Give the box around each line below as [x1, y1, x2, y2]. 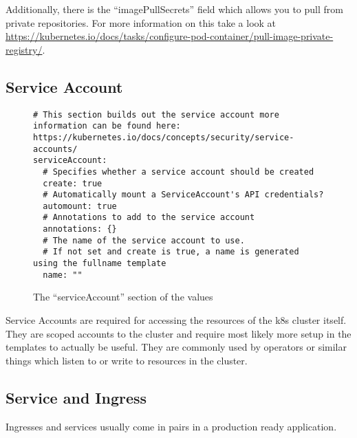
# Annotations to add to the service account [43, 212, 255, 223]
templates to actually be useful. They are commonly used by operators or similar [6, 340, 347, 354]
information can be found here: [33, 121, 181, 131]
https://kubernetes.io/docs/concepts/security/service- [33, 132, 294, 142]
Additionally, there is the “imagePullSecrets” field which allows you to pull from [6, 2, 343, 16]
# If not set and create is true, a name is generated [43, 247, 299, 257]
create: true [43, 178, 102, 188]
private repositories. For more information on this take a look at [6, 15, 277, 30]
